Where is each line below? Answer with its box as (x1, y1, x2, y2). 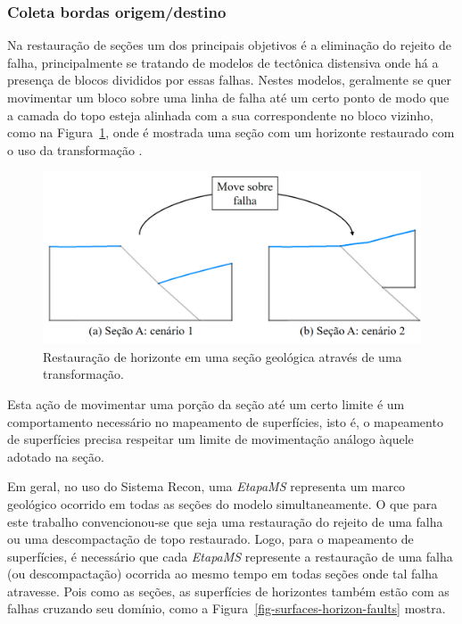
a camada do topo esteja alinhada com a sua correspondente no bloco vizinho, (7, 105, 433, 124)
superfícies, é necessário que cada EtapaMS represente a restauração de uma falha (7, 546, 453, 565)
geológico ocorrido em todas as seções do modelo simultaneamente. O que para (7, 494, 438, 513)
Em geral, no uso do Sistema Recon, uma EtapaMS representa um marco (7, 477, 406, 496)
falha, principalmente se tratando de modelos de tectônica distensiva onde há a (7, 53, 439, 71)
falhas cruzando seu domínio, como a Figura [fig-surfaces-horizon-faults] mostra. (7, 599, 446, 618)
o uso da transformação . (7, 140, 143, 159)
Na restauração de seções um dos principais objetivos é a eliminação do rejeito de (7, 36, 451, 54)
